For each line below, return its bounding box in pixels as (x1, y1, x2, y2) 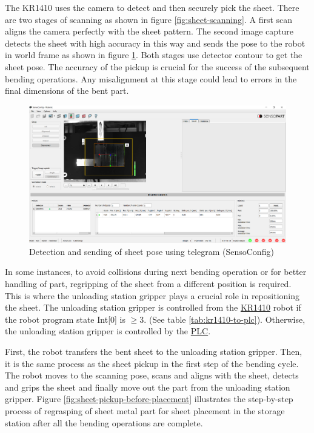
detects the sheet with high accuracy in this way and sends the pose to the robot (5, 36, 306, 49)
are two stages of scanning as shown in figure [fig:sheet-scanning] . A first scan (5, 13, 293, 25)
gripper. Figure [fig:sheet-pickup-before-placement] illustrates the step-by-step (5, 392, 293, 405)
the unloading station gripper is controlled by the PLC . (5, 325, 211, 337)
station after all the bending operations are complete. (5, 416, 203, 429)
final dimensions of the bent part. (5, 84, 129, 97)
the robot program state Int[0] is (5, 312, 125, 325)
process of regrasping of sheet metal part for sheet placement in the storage (5, 405, 285, 417)
